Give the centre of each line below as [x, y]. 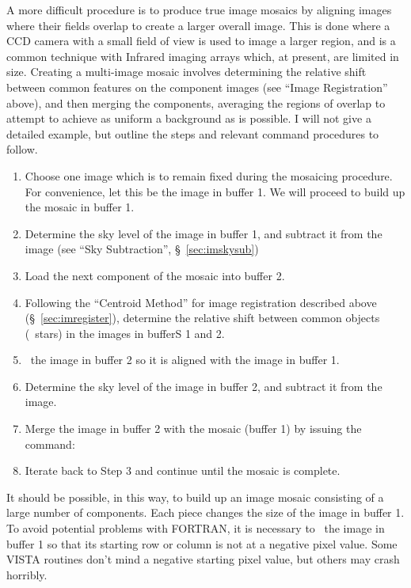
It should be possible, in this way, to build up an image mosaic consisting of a [195, 497]
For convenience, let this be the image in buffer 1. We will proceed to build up [215, 191]
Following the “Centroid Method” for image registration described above [201, 302]
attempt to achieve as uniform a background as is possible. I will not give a [189, 118]
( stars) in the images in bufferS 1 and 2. [125, 333]
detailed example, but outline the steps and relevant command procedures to [193, 133]
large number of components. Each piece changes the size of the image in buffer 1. [205, 512]
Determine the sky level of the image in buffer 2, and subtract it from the [204, 386]
